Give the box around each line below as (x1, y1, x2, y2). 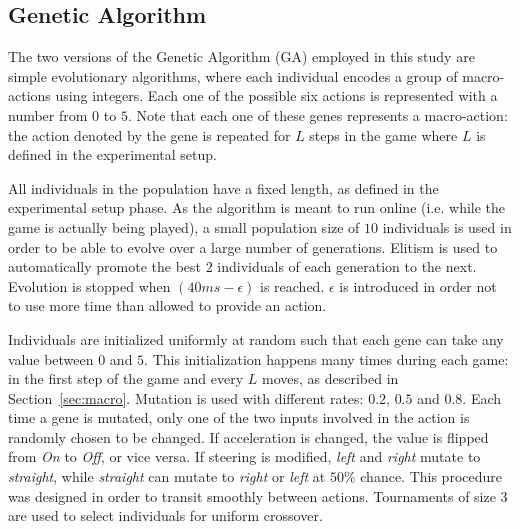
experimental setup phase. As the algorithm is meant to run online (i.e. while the (8, 197, 506, 218)
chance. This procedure (360, 466, 502, 487)
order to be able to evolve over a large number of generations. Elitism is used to (8, 236, 498, 257)
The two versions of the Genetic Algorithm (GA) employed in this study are (8, 46, 475, 67)
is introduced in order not (339, 275, 497, 296)
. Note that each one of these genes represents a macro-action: (127, 104, 508, 125)
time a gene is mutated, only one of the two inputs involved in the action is (8, 407, 470, 428)
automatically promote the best (8, 256, 202, 277)
